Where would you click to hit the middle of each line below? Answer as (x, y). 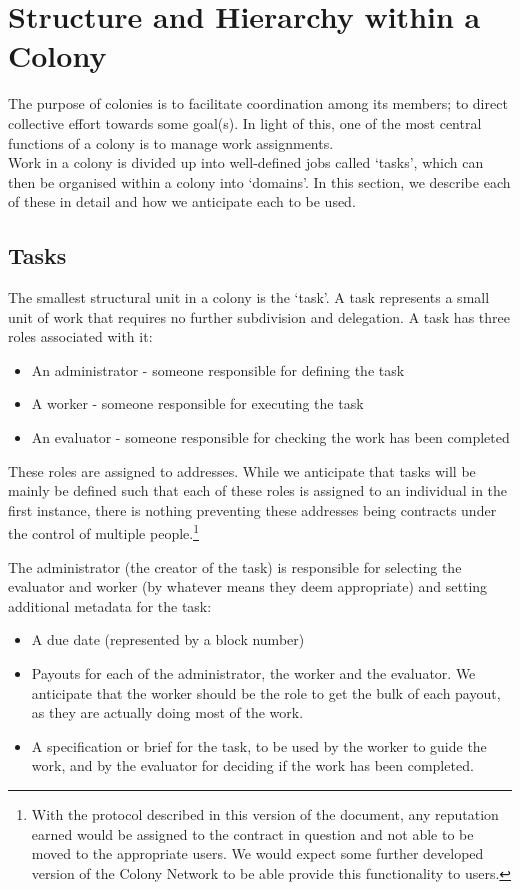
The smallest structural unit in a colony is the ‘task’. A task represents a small (249, 297)
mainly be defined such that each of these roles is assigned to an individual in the (258, 490)
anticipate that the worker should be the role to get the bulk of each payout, (266, 692)
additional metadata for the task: (110, 605)
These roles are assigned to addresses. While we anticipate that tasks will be (242, 470)
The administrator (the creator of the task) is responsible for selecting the (235, 566)
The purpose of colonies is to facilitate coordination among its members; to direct (258, 103)
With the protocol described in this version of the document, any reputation (265, 814)
